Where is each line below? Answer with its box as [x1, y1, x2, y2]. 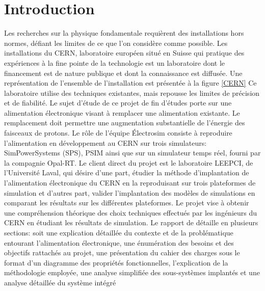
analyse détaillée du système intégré [4, 277, 116, 287]
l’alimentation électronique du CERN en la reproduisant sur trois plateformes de [4, 177, 256, 188]
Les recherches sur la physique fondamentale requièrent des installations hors [4, 28, 244, 38]
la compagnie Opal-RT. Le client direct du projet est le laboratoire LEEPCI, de [4, 157, 253, 168]
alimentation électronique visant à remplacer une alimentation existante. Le [4, 107, 240, 118]
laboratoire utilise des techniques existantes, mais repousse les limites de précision [4, 87, 260, 98]
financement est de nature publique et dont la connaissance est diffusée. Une [4, 67, 243, 78]
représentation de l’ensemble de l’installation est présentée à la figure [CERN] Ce [4, 77, 257, 88]
